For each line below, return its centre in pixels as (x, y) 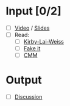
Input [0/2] (33, 11)
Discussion (28, 97)
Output (24, 80)
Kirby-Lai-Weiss (44, 42)
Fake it (32, 48)
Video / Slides (32, 28)
